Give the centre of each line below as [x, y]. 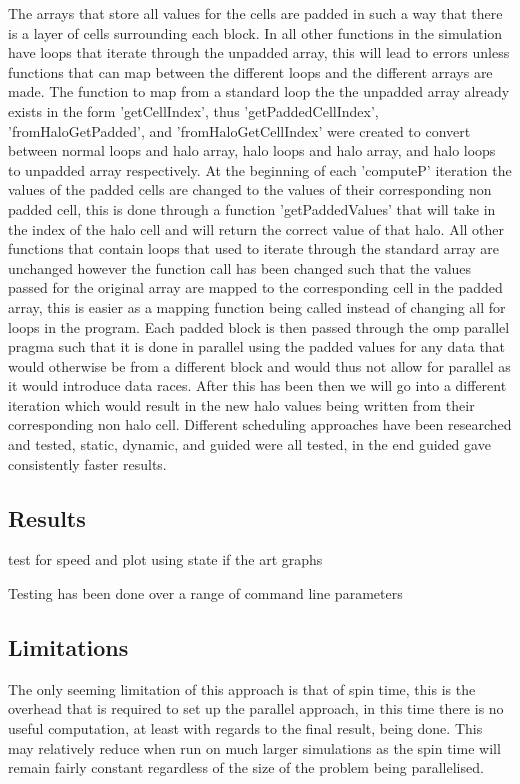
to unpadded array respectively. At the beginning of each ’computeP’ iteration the [260, 169]
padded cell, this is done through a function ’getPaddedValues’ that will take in [252, 208]
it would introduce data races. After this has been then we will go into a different [257, 385]
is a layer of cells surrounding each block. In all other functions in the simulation [255, 32]
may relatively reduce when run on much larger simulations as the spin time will [254, 747]
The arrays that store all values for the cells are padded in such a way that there [255, 13]
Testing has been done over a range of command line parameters [205, 593]
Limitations [68, 647]
